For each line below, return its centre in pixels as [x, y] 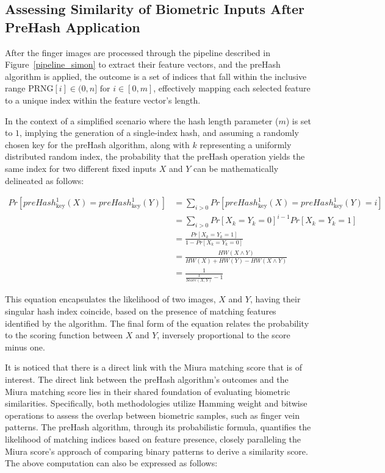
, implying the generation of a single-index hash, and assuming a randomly [159, 133]
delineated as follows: [45, 180]
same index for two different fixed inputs [81, 168]
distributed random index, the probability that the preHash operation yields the [155, 156]
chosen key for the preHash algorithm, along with [97, 144]
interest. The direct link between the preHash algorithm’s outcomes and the [147, 379]
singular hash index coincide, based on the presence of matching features [141, 311]
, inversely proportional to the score [224, 335]
